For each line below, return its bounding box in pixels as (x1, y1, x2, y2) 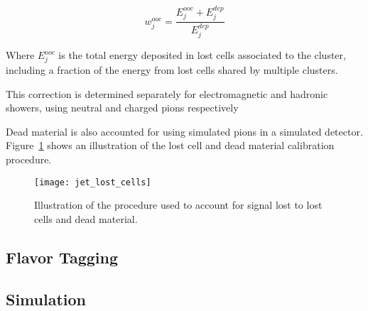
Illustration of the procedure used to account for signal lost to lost (34, 197, 323, 212)
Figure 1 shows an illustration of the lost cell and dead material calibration (6, 138, 335, 153)
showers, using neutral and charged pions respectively (6, 100, 239, 115)
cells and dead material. (34, 211, 138, 226)
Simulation (6, 288, 87, 310)
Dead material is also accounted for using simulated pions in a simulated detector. (6, 124, 363, 138)
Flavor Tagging (6, 246, 118, 268)
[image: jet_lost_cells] (34, 177, 151, 187)
